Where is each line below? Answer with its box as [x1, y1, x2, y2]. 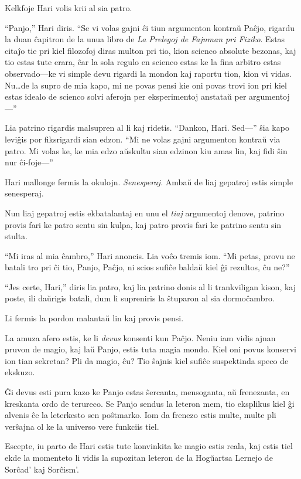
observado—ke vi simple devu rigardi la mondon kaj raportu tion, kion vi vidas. [5, 67, 292, 79]
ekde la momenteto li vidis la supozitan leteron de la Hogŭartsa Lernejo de [5, 451, 273, 463]
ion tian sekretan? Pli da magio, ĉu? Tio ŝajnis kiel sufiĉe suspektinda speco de [5, 354, 289, 366]
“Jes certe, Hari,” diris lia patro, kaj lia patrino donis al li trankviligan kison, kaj [5, 280, 296, 293]
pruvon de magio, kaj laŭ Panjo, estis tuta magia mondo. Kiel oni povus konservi [5, 343, 297, 355]
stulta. [5, 230, 28, 242]
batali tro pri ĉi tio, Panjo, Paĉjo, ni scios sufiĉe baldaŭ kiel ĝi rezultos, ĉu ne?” [5, 261, 290, 273]
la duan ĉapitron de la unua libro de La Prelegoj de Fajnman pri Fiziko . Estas [5, 33, 285, 45]
